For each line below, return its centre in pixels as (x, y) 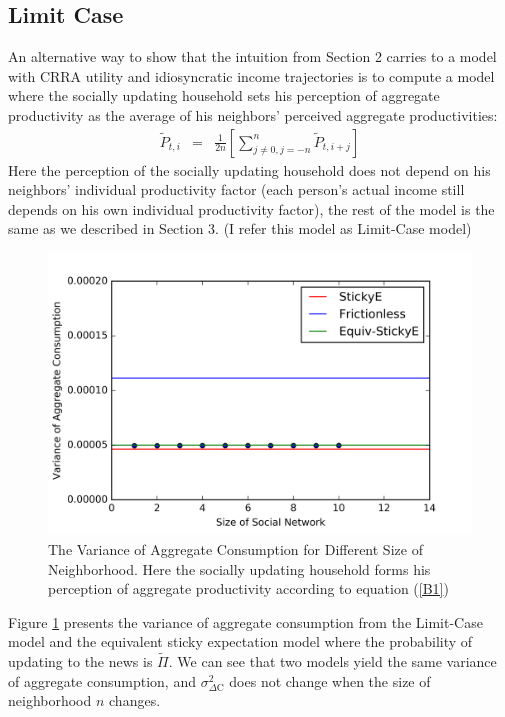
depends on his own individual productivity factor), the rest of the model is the (251, 208)
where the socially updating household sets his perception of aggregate (224, 95)
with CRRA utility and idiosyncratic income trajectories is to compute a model (251, 75)
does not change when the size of (330, 680)
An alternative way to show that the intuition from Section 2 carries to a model (252, 56)
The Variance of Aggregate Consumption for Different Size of (235, 548)
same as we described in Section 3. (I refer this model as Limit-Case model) (240, 228)
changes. (135, 700)
